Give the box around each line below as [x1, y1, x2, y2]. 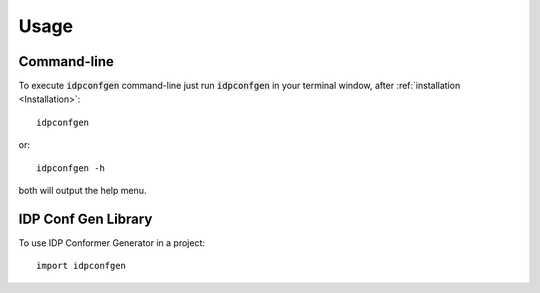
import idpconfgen [36, 260, 127, 272]
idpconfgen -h [36, 162, 105, 174]
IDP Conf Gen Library [18, 210, 153, 227]
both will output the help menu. [18, 185, 147, 197]
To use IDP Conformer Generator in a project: [18, 236, 205, 249]
